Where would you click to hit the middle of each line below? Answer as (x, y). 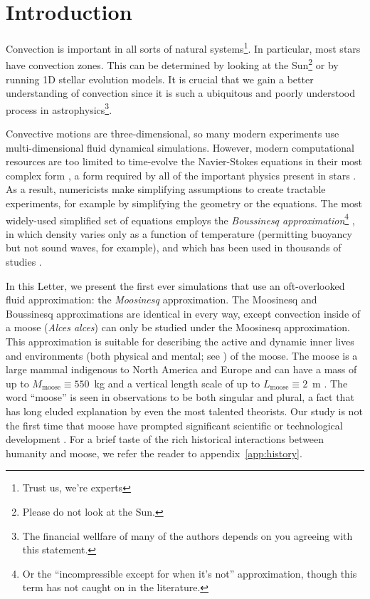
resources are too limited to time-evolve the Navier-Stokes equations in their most (184, 161)
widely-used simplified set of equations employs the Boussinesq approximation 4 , (180, 219)
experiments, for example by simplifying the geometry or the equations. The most (184, 203)
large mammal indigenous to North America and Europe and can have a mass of (181, 369)
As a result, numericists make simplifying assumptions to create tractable (166, 189)
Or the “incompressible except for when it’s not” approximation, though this (190, 573)
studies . (24, 262)
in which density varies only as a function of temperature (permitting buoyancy (179, 233)
